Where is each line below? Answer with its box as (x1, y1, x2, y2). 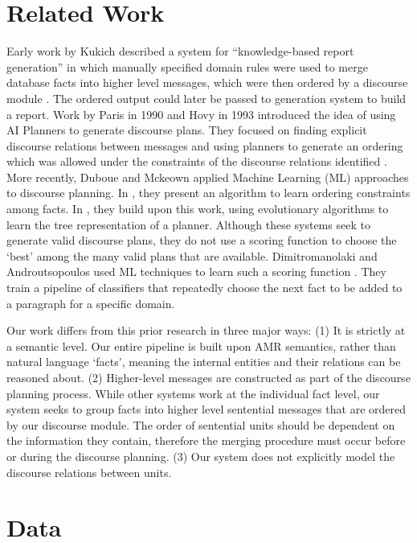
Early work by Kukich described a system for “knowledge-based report (6, 43, 354, 60)
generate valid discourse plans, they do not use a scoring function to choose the (6, 232, 397, 249)
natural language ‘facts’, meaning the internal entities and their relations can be (6, 353, 401, 370)
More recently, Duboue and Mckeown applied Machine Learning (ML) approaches (6, 168, 409, 185)
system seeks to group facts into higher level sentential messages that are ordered (6, 401, 407, 418)
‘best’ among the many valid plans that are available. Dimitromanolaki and (6, 247, 378, 264)
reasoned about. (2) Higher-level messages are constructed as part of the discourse (6, 369, 411, 385)
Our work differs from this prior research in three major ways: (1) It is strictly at (6, 322, 406, 339)
